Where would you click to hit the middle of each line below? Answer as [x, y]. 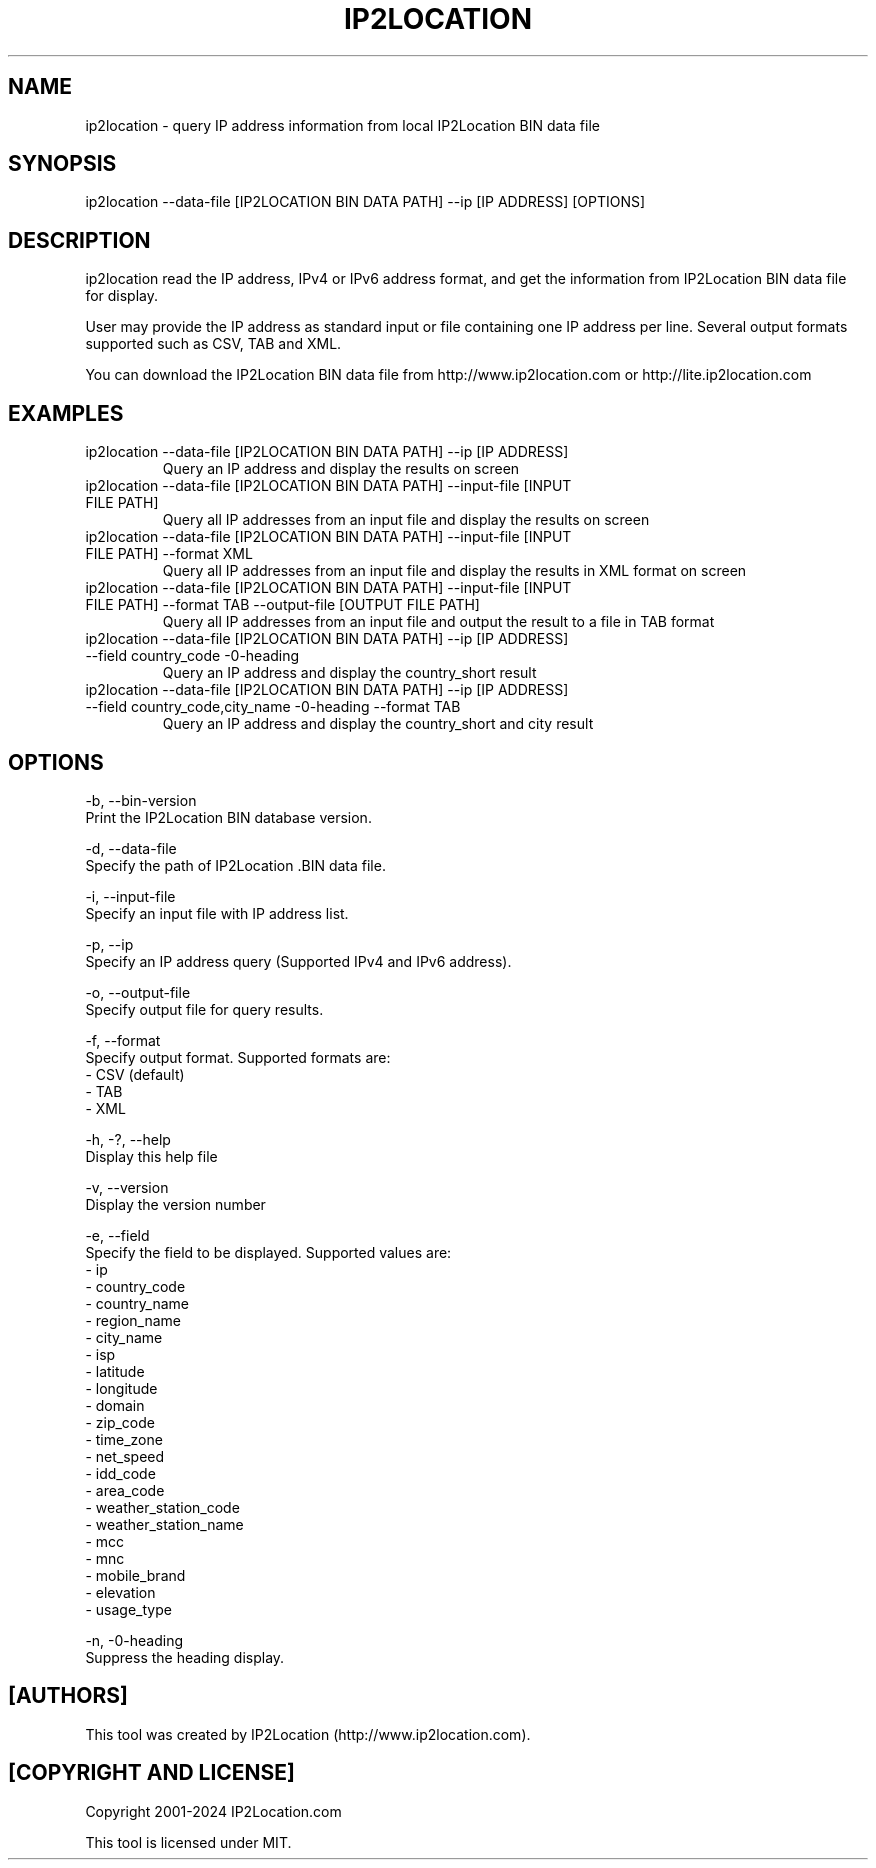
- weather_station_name [164, 1524]
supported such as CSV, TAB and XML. [213, 344]
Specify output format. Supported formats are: [238, 1057]
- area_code [125, 1490]
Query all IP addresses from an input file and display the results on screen [406, 520]
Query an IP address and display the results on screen [341, 469]
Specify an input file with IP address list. [217, 913]
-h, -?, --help [128, 1139]
